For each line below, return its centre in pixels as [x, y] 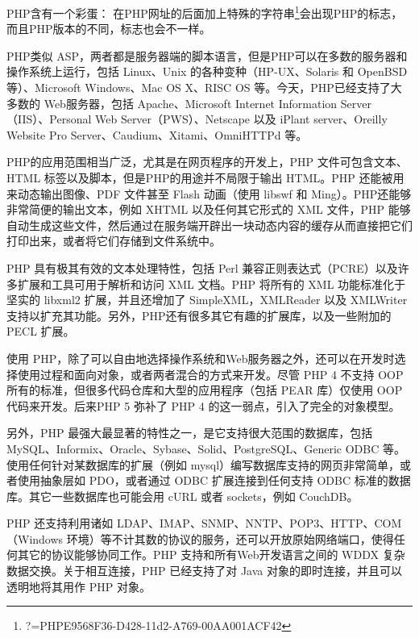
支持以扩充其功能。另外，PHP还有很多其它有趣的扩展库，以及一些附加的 [199, 315]
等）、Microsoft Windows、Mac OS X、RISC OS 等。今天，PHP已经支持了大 [204, 88]
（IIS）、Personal [49, 119]
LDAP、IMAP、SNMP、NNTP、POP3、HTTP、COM [259, 523]
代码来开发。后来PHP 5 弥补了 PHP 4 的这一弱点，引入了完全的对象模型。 [203, 405]
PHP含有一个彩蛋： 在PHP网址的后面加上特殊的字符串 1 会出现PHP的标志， [205, 12]
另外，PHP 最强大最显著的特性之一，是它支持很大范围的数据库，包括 [190, 433]
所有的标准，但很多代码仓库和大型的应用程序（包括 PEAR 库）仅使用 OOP [205, 390]
